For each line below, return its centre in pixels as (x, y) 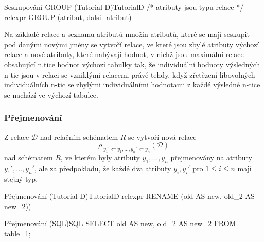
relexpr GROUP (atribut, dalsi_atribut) (68, 17)
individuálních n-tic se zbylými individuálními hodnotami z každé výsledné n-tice (132, 85)
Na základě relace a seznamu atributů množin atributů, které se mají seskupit (127, 34)
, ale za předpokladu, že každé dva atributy (103, 168)
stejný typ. (21, 179)
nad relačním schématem (79, 136)
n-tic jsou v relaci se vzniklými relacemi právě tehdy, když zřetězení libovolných (130, 74)
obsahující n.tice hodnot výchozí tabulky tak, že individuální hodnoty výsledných (132, 64)
